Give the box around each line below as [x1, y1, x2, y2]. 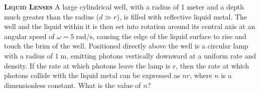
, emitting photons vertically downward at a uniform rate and [66, 50, 256, 60]
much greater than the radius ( [4, 11, 99, 21]
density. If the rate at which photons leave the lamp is [4, 60, 171, 70]
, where [190, 70, 212, 80]
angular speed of [4, 30, 55, 41]
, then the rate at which [176, 60, 249, 70]
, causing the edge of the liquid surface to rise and [92, 30, 246, 41]
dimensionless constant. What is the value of [4, 79, 141, 90]
